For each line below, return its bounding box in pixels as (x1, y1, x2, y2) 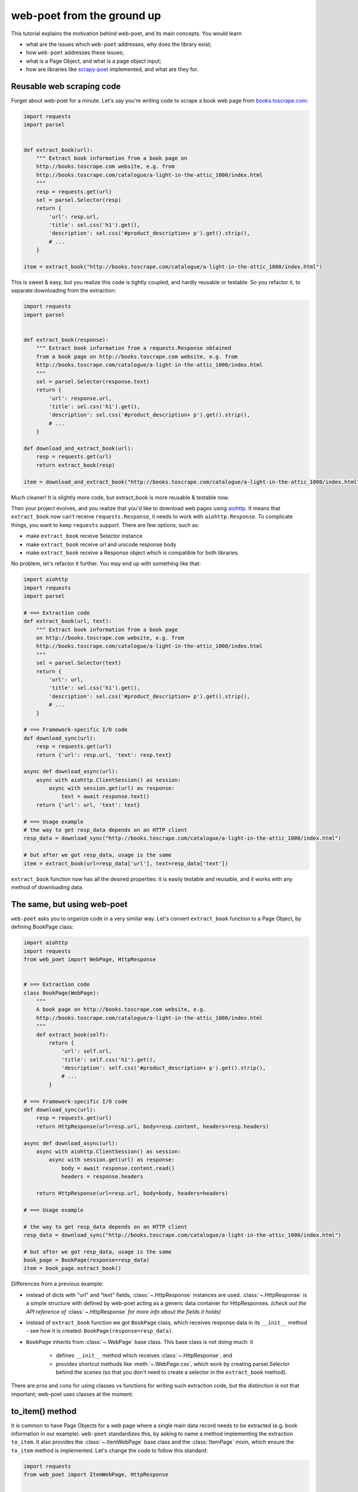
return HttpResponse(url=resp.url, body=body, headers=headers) (36, 1189, 229, 1197)
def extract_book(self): (36, 1031, 109, 1038)
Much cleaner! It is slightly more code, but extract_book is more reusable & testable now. (11, 494, 230, 501)
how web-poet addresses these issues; (26, 49, 125, 56)
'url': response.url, (48, 394, 112, 402)
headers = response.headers (61, 1173, 143, 1180)
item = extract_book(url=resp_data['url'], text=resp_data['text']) (23, 860, 229, 867)
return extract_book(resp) (36, 461, 116, 468)
